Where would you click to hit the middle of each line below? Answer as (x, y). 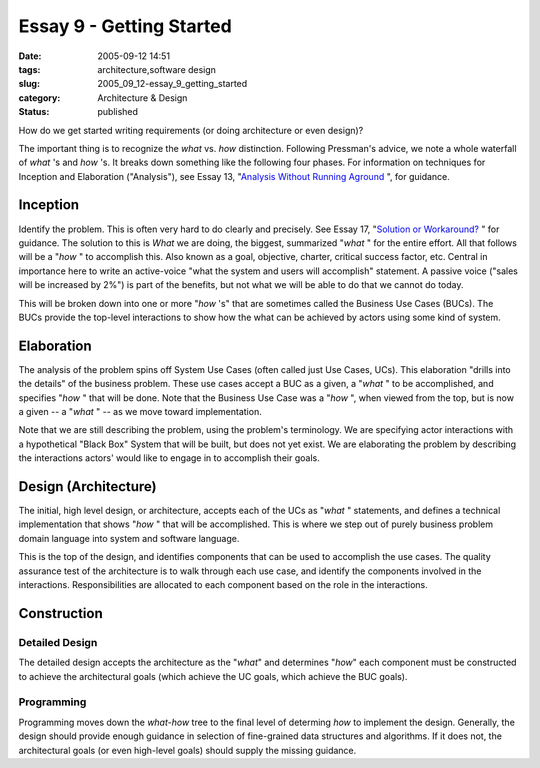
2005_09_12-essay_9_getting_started (172, 84)
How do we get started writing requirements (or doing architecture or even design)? (191, 130)
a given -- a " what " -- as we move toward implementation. (140, 411)
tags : (29, 69)
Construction (61, 613)
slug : (29, 84)
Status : (34, 112)
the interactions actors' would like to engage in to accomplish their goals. (169, 458)
